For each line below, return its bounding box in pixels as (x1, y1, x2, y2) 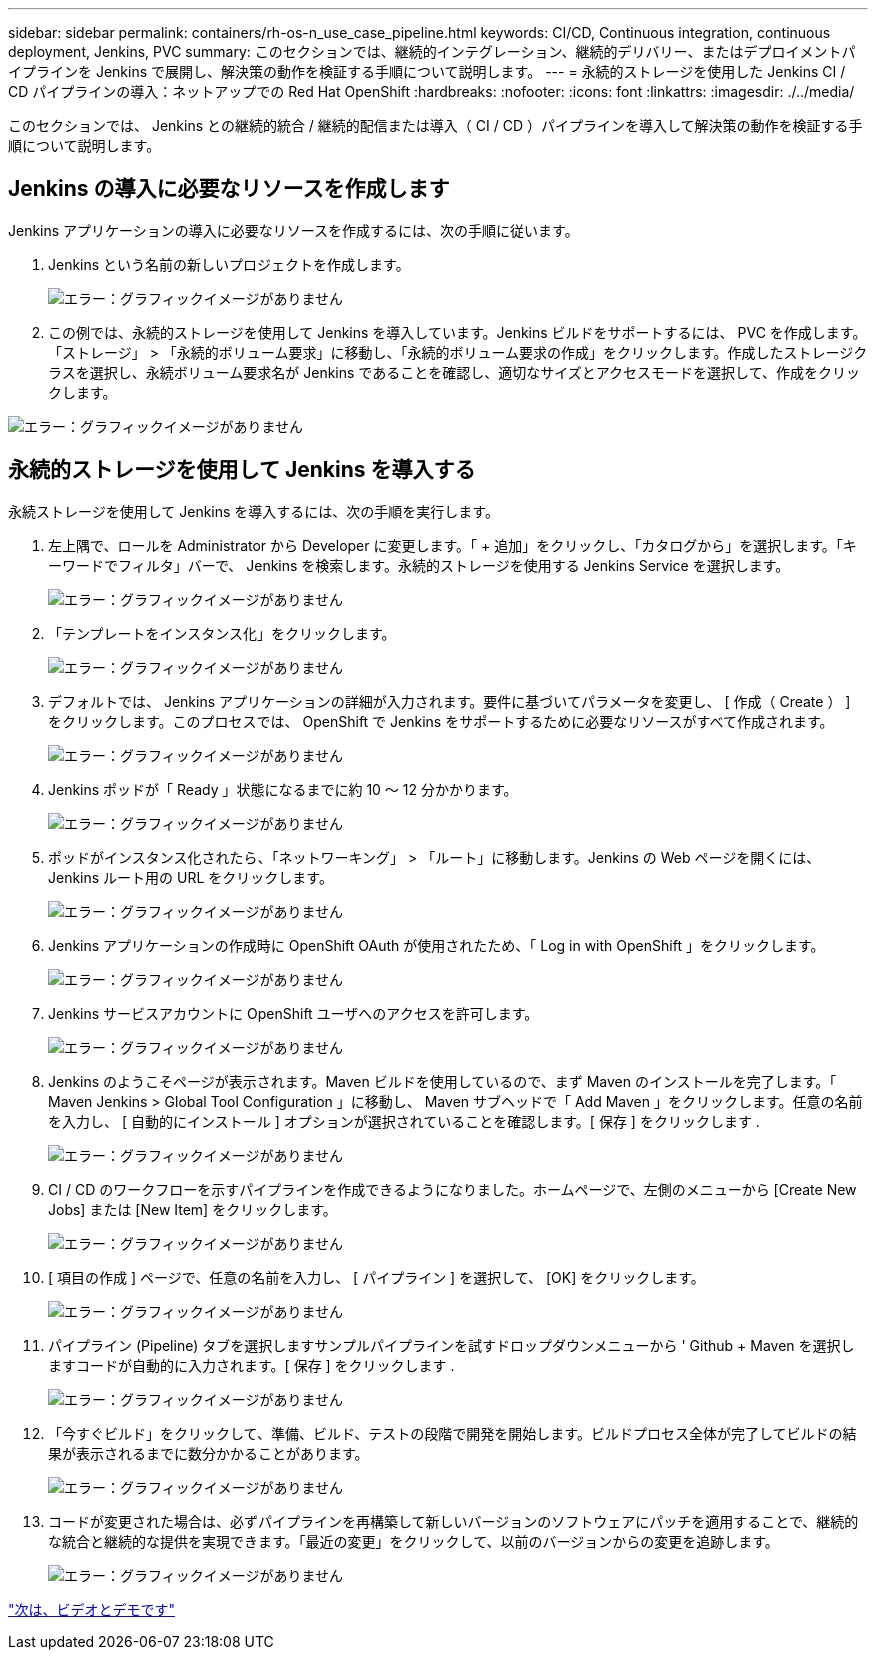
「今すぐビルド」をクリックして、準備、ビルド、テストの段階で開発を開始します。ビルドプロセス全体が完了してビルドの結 (48, 1424, 857, 1442)
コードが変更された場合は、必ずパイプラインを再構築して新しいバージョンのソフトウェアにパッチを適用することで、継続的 (48, 1512, 859, 1530)
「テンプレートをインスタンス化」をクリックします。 (48, 624, 396, 642)
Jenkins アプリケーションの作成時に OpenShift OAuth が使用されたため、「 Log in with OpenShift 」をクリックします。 (48, 936, 825, 954)
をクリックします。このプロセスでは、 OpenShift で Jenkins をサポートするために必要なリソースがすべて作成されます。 (48, 712, 834, 730)
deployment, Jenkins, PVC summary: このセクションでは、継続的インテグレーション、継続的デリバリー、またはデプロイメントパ (8, 43, 856, 60)
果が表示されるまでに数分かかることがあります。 (48, 1444, 369, 1462)
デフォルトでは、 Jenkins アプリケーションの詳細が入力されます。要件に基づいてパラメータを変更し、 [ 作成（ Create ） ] (48, 692, 851, 710)
